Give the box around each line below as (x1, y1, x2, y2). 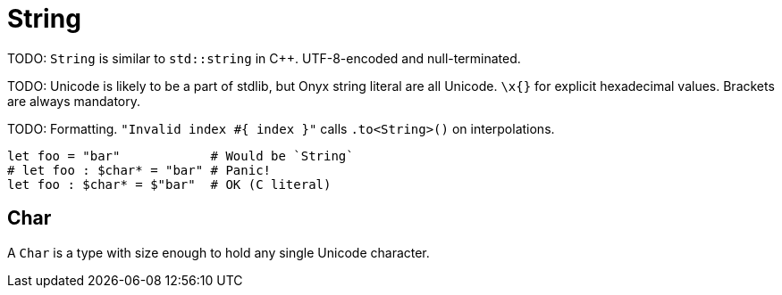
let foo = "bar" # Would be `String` (7, 148, 354, 163)
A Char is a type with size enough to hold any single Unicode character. (7, 244, 430, 260)
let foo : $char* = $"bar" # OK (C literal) (7, 176, 332, 192)
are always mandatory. (7, 93, 141, 109)
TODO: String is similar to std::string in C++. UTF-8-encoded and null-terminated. (7, 50, 521, 66)
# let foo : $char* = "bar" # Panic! (7, 162, 272, 177)
